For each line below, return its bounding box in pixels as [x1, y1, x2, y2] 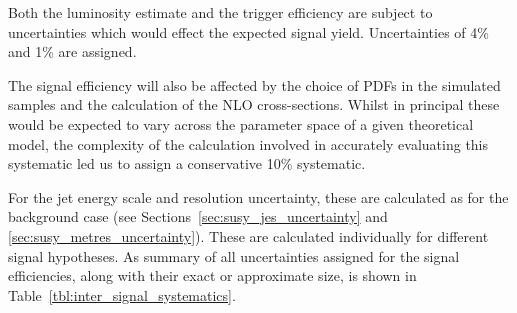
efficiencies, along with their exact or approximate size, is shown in [8, 265, 417, 286]
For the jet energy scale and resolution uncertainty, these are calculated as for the [8, 186, 509, 207]
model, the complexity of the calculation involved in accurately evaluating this [8, 133, 489, 154]
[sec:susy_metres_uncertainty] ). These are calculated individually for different [8, 225, 489, 246]
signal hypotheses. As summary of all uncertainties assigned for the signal [8, 245, 460, 266]
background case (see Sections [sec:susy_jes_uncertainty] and [8, 206, 388, 227]
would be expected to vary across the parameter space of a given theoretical [8, 113, 474, 134]
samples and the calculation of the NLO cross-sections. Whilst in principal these [8, 94, 500, 115]
